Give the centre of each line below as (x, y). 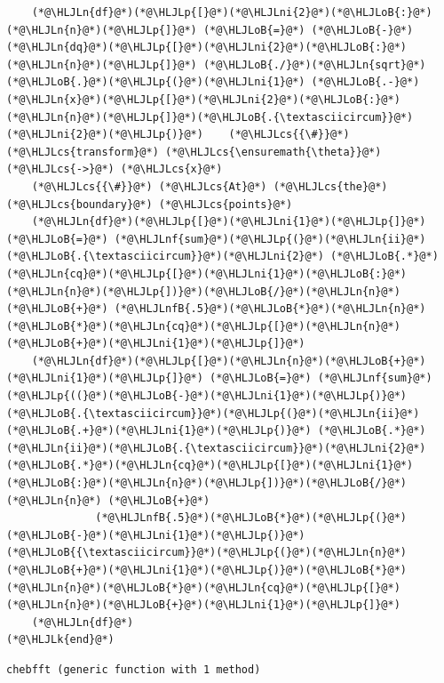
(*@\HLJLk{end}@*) (60, 640)
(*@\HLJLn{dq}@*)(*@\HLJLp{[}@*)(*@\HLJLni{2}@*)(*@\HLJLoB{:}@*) (207, 48)
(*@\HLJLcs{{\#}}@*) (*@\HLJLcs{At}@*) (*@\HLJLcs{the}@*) (210, 186)
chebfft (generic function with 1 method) (134, 669)
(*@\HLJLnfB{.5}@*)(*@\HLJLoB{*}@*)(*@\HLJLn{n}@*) (270, 309)
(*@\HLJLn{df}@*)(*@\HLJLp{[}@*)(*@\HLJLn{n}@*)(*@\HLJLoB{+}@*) (229, 361)
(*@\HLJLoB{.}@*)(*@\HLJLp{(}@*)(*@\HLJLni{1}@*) (156, 82)
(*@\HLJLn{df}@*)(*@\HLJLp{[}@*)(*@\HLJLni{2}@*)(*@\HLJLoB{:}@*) (232, 12)
